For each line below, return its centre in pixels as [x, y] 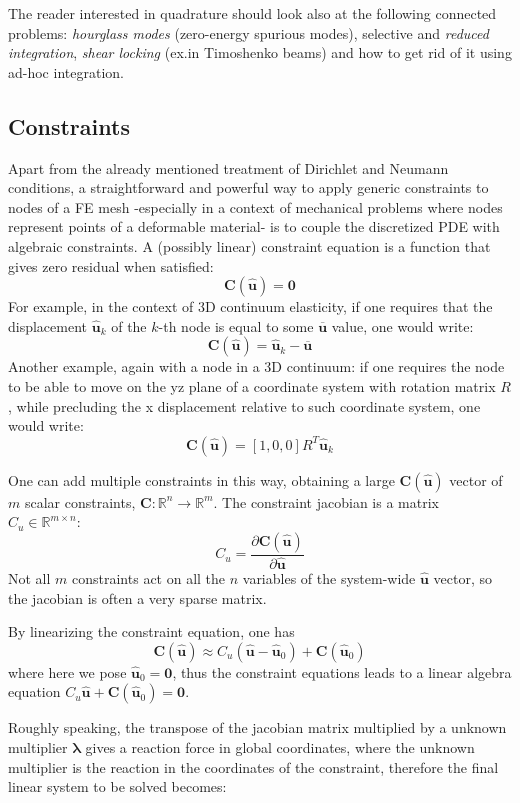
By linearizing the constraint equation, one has [151, 631]
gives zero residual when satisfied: [111, 265]
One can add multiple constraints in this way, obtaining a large [201, 479]
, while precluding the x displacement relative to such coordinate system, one [244, 405]
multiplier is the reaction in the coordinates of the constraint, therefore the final [253, 766]
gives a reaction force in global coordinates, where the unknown [280, 746]
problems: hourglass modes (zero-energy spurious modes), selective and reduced [248, 32]
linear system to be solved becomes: [117, 786]
